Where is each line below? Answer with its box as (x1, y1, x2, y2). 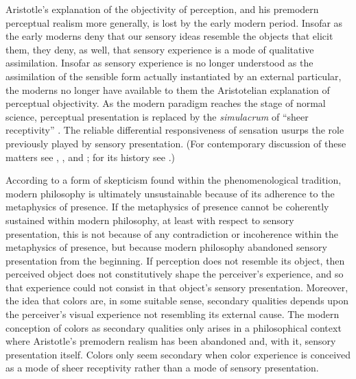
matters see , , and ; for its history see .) (5, 149, 176, 164)
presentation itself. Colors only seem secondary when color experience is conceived (5, 347, 351, 361)
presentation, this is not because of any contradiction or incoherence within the (5, 226, 339, 241)
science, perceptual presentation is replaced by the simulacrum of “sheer (5, 109, 309, 123)
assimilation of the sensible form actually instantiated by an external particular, (5, 69, 342, 83)
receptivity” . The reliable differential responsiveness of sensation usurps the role (5, 123, 344, 137)
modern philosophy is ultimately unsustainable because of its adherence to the (5, 186, 335, 200)
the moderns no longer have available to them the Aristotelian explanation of (5, 82, 330, 97)
